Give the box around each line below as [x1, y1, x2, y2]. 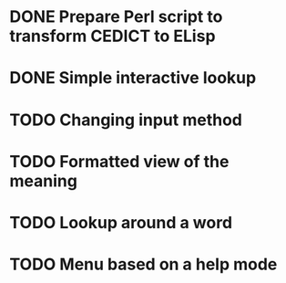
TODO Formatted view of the [9, 151, 230, 172]
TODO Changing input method [9, 110, 243, 130]
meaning [9, 171, 77, 191]
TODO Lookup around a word [9, 212, 233, 233]
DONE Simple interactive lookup [9, 68, 257, 89]
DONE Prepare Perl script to [9, 6, 223, 27]
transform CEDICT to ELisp [9, 26, 216, 47]
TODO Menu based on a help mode [9, 254, 278, 275]
